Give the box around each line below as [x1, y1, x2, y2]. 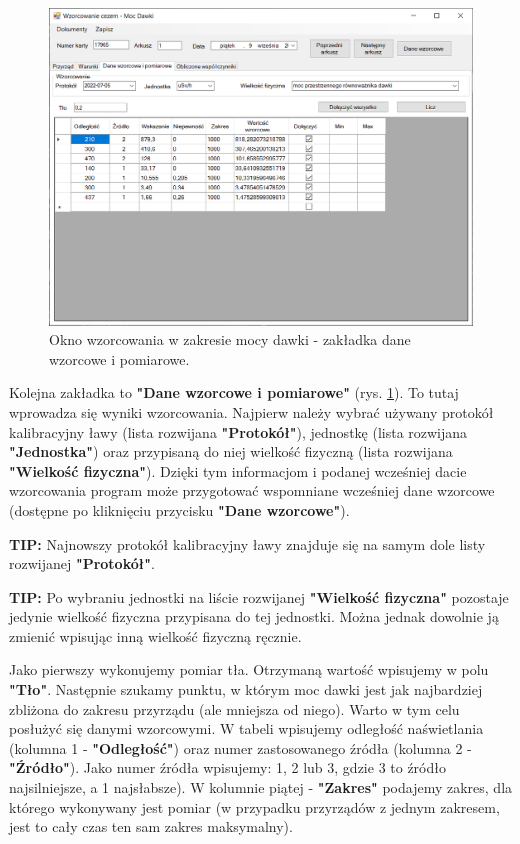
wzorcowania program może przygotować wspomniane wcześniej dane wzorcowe [9, 480, 495, 501]
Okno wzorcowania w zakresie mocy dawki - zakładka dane [49, 329, 411, 350]
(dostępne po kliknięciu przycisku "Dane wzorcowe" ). [9, 499, 350, 520]
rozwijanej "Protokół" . [9, 553, 155, 574]
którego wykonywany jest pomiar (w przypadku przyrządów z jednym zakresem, [9, 796, 500, 817]
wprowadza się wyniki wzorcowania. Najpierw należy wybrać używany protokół [9, 401, 494, 422]
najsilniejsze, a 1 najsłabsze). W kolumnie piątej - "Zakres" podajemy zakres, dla [9, 777, 513, 798]
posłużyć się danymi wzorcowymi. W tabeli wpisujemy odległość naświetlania [9, 718, 484, 739]
